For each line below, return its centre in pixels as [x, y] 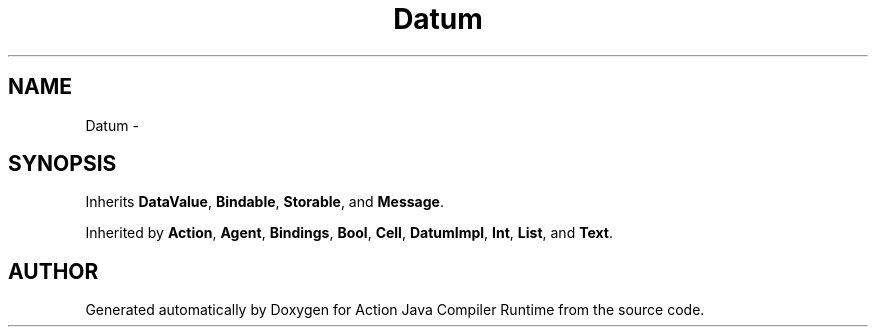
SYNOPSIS [62, 164]
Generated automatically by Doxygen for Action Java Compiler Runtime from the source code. [395, 310]
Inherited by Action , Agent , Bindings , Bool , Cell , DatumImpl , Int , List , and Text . [349, 233]
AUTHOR [53, 271]
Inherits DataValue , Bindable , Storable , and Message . [264, 202]
